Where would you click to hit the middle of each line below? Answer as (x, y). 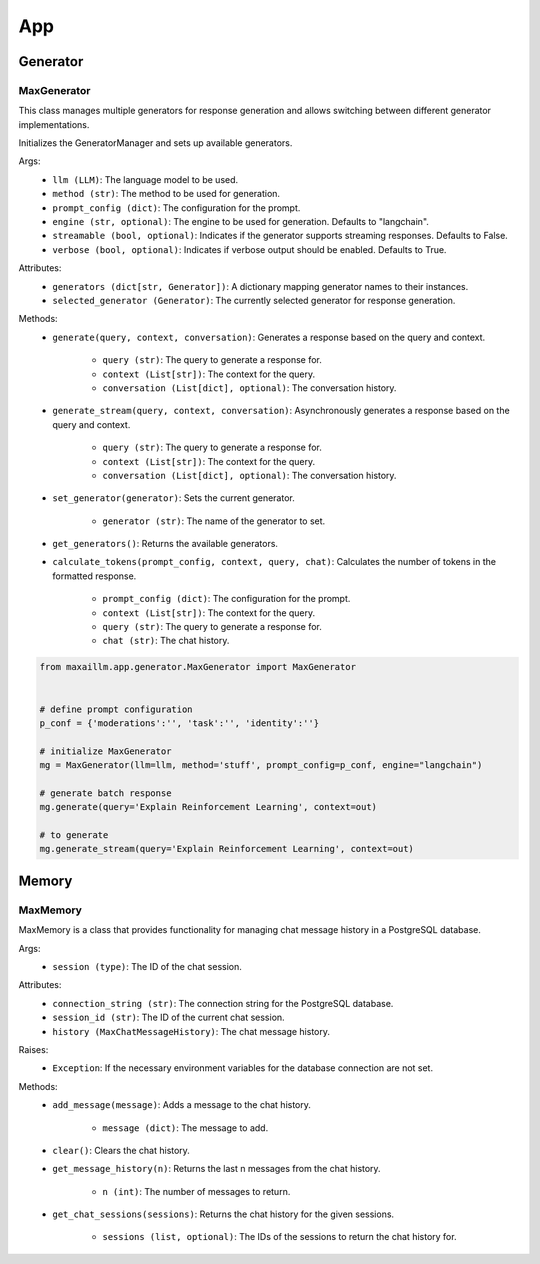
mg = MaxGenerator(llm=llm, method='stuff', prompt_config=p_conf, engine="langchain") (261, 765)
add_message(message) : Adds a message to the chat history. (182, 1105)
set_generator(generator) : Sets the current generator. (173, 498)
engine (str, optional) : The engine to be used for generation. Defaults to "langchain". (241, 222)
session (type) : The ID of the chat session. (147, 967)
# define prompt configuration (116, 709)
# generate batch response (105, 793)
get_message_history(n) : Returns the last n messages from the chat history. (216, 1169)
